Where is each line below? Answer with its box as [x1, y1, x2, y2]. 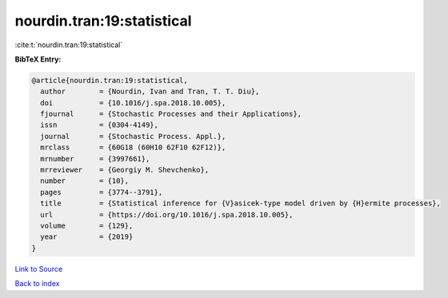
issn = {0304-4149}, [40, 121, 159, 129]
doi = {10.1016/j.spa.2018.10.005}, [40, 98, 226, 107]
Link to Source [14, 264, 63, 273]
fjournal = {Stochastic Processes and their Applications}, [40, 109, 302, 119]
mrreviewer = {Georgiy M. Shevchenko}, [40, 165, 210, 175]
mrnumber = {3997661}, [40, 154, 150, 163]
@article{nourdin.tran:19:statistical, [31, 76, 188, 85]
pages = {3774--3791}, [40, 188, 163, 197]
